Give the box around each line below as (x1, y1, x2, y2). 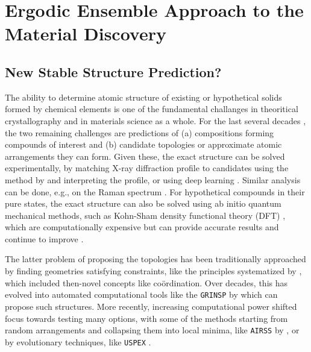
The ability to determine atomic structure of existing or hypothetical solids (5, 90, 282, 103)
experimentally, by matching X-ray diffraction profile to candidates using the (5, 162, 289, 174)
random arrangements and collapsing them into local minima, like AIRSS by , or (5, 324, 300, 336)
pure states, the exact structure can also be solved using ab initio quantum (5, 197, 281, 210)
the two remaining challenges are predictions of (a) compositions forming (5, 126, 274, 139)
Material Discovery (5, 21, 166, 46)
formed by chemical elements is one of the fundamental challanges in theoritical (5, 102, 298, 115)
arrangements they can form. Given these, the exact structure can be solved (5, 149, 285, 162)
